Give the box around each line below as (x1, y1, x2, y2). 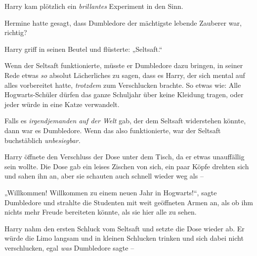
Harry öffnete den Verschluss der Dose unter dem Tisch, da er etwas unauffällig (4, 151, 245, 162)
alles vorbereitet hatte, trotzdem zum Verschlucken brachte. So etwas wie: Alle (4, 79, 241, 90)
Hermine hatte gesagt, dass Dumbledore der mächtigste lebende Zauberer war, (4, 17, 242, 28)
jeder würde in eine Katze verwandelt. (4, 99, 120, 109)
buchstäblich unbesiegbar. (4, 135, 81, 145)
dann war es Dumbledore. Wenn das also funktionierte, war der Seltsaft (4, 125, 221, 135)
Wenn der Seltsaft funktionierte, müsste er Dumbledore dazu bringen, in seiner (4, 60, 243, 71)
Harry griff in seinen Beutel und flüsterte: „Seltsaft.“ (4, 43, 163, 54)
